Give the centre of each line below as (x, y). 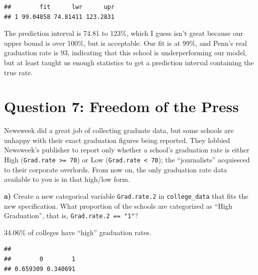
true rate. (18, 72)
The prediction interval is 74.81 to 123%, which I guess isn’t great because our (124, 33)
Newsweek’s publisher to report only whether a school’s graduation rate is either (127, 150)
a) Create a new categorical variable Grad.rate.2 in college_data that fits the (126, 196)
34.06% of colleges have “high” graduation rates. (78, 232)
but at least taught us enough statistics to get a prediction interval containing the (129, 62)
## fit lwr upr (59, 7)
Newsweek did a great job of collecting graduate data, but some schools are (119, 130)
